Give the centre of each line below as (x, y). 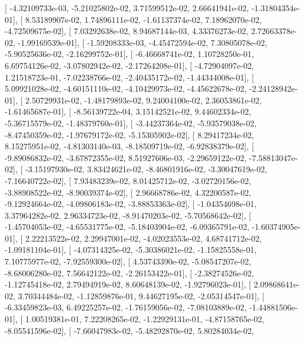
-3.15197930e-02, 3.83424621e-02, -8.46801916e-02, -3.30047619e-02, (146, 169)
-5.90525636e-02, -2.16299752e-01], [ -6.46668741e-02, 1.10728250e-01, (130, 54)
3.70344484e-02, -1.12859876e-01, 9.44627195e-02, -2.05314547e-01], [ (141, 295)
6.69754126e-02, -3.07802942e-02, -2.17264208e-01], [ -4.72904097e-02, (130, 65)
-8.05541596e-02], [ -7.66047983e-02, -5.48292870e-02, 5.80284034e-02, (130, 330)
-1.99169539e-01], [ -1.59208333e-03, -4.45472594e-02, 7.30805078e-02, (142, 42)
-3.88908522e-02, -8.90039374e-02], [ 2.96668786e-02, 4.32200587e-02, (128, 192)
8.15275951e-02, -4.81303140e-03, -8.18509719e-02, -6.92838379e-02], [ (130, 146)
